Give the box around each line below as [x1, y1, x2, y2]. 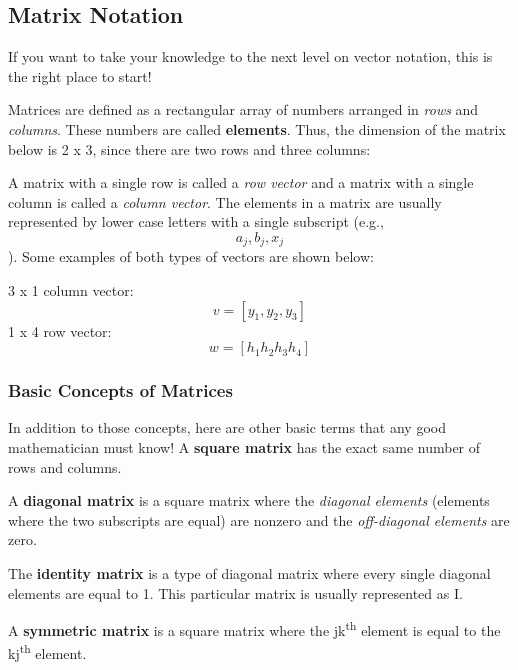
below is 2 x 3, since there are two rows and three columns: [8, 138, 371, 159]
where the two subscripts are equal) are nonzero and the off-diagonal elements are [8, 509, 510, 530]
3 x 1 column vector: [8, 280, 134, 300]
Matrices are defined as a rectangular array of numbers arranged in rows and [8, 99, 479, 120]
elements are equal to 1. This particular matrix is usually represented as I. [8, 582, 463, 603]
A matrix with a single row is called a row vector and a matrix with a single [8, 172, 474, 193]
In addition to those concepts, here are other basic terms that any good [8, 417, 446, 438]
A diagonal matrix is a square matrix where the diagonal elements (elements [8, 490, 490, 511]
